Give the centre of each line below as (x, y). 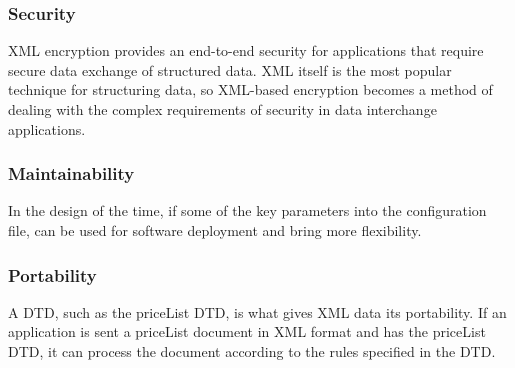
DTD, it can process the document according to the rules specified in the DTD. (252, 351)
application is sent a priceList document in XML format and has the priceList (247, 331)
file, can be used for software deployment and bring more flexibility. (215, 230)
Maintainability (71, 173)
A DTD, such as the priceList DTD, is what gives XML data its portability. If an (257, 311)
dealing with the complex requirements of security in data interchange (222, 109)
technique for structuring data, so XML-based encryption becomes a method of (250, 89)
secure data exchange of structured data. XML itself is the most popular (230, 69)
